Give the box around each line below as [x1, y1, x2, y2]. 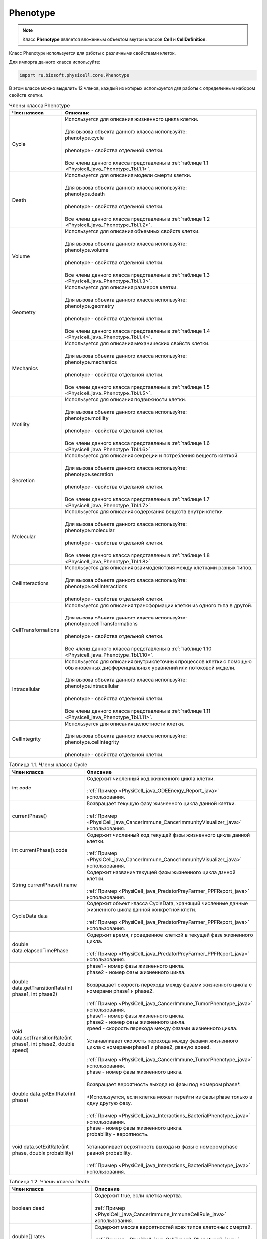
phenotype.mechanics [65, 358, 117, 365]
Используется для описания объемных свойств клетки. [65, 228, 200, 235]
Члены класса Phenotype [9, 102, 70, 109]
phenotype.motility [65, 414, 109, 421]
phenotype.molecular [65, 527, 115, 534]
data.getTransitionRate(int [12, 984, 73, 991]
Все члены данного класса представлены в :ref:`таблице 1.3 [65, 271, 210, 278]
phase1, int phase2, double [12, 1041, 75, 1048]
